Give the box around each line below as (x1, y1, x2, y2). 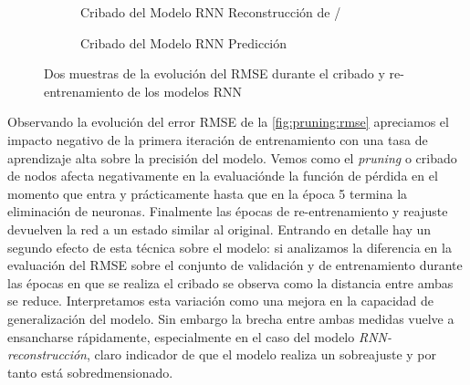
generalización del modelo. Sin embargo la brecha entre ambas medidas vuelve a (7, 308, 454, 328)
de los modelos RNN (127, 81, 242, 100)
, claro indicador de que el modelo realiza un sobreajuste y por (86, 345, 436, 364)
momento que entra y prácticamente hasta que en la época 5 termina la (7, 183, 408, 203)
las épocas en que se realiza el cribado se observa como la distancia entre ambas (7, 273, 454, 292)
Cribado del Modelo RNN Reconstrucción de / (80, 3, 341, 21)
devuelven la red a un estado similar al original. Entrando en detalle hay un (7, 219, 432, 238)
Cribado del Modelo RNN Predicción (80, 33, 287, 52)
